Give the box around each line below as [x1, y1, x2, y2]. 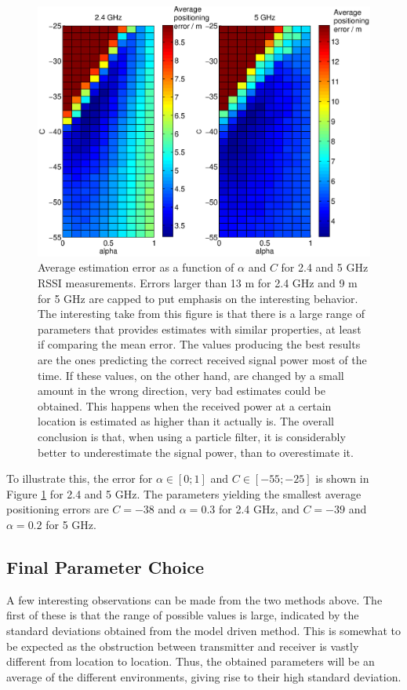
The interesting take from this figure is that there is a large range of [38, 305, 365, 322]
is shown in [315, 470, 369, 487]
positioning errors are [6, 501, 109, 517]
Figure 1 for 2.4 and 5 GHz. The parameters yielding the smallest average [6, 485, 362, 502]
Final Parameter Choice [6, 554, 205, 579]
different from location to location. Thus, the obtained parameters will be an [6, 653, 375, 670]
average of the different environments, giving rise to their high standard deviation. [6, 668, 402, 685]
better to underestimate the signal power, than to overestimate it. [38, 444, 354, 460]
